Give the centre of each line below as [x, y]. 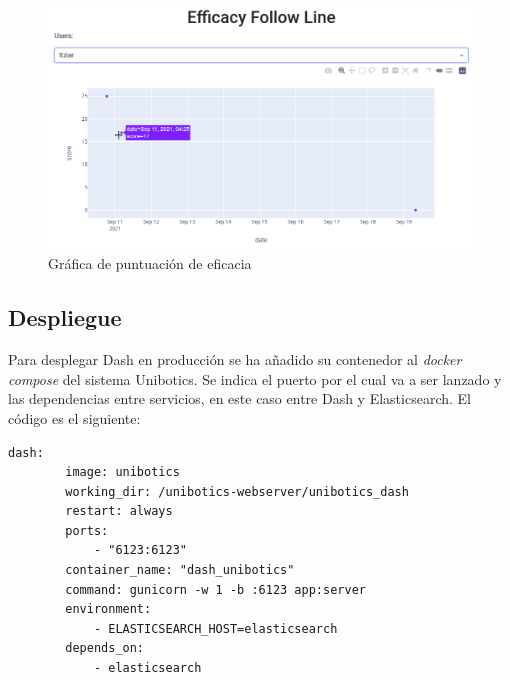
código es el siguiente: [74, 417]
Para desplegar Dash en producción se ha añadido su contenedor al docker [235, 359]
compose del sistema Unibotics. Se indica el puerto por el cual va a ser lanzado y [255, 378]
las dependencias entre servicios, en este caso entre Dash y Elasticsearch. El [239, 398]
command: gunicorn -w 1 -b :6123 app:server [215, 589]
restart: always [119, 511]
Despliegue [65, 317]
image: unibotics [122, 472]
